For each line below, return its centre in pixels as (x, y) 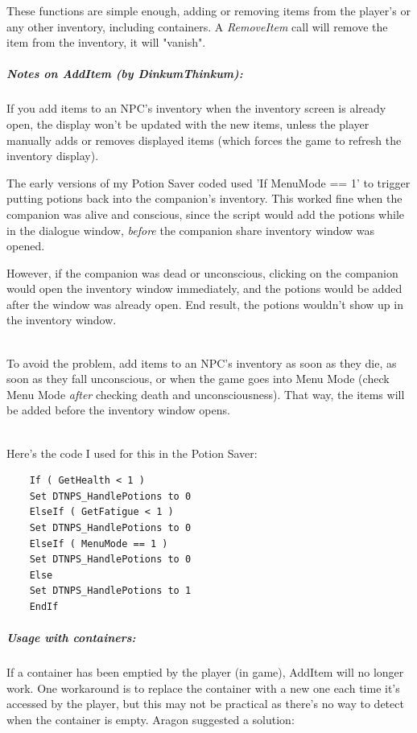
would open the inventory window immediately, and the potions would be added (204, 288)
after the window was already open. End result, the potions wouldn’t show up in (205, 304)
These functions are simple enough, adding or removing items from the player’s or (208, 10)
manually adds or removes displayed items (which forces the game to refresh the (204, 140)
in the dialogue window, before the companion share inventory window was (191, 230)
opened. (26, 246)
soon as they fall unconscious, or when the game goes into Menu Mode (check (198, 379)
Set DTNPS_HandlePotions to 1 (110, 591)
